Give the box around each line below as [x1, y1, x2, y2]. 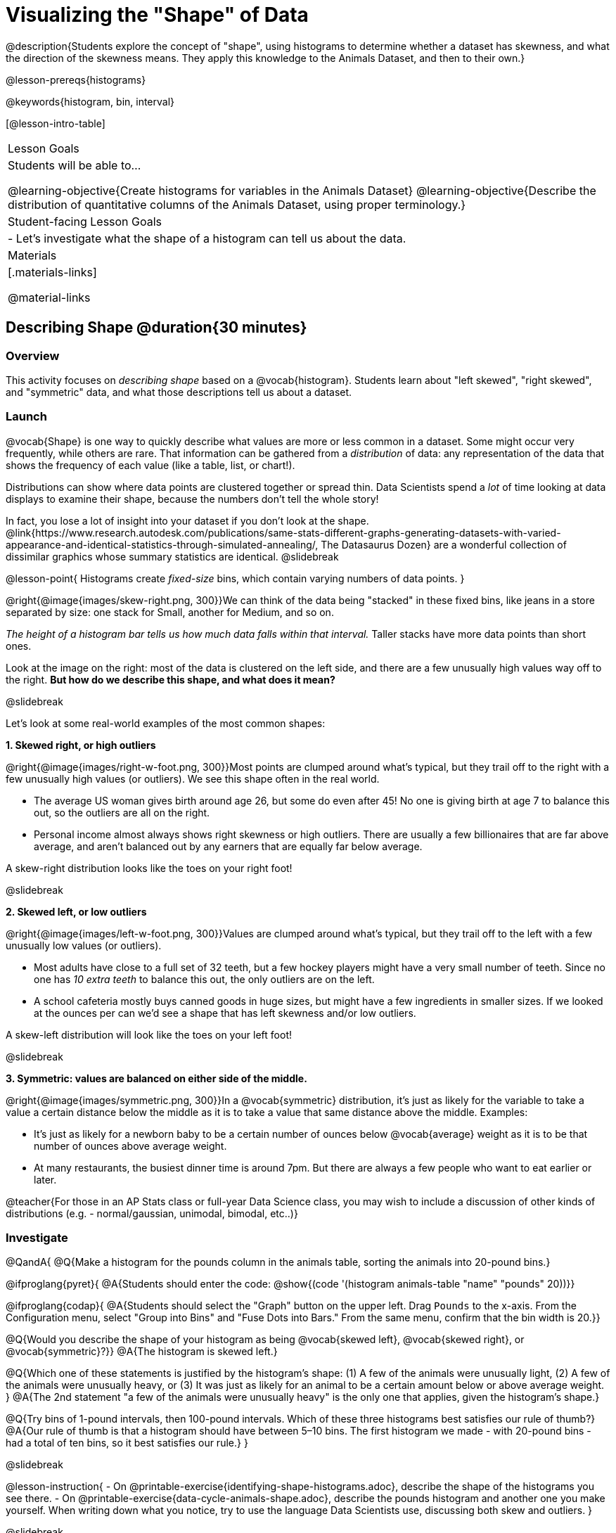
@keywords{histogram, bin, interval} [6, 95, 175, 108]
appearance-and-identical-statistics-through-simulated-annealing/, [6, 538, 319, 551]
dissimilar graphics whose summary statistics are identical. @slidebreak [6, 550, 339, 563]
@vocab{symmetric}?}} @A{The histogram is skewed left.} [6, 1345, 278, 1358]
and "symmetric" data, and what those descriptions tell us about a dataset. [6, 385, 352, 398]
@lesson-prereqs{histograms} [6, 73, 146, 86]
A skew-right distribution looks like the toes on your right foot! [6, 861, 293, 874]
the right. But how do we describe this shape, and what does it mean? [6, 673, 335, 686]
